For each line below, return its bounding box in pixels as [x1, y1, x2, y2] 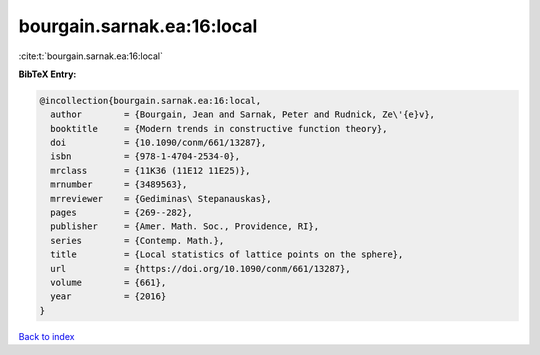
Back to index [18, 330, 75, 342]
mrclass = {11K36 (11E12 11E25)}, [50, 165, 251, 176]
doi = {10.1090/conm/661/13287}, [50, 137, 267, 149]
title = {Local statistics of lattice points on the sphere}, [50, 249, 404, 260]
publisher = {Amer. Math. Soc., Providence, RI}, [50, 221, 320, 232]
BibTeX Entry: [18, 68, 77, 80]
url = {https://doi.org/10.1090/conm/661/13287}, [50, 263, 351, 274]
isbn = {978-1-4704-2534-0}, [50, 151, 240, 162]
